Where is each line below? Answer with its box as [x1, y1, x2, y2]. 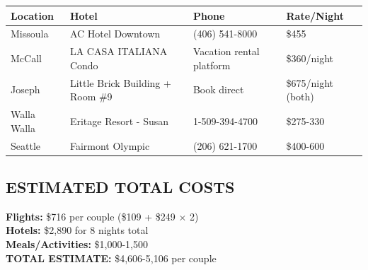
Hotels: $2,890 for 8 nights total [6, 223, 149, 237]
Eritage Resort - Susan [69, 113, 168, 128]
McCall [11, 50, 42, 65]
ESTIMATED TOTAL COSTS [6, 175, 235, 197]
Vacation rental [192, 44, 260, 59]
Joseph [11, 82, 40, 97]
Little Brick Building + [69, 75, 171, 90]
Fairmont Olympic [69, 138, 150, 153]
